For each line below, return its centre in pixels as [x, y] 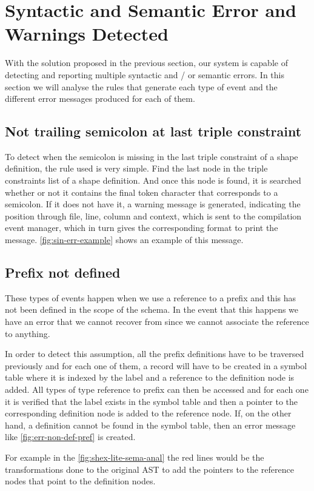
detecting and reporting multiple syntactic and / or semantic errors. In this [145, 74]
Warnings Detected [87, 34]
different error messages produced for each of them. [100, 99]
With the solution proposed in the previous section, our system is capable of [146, 63]
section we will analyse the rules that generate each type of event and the [141, 86]
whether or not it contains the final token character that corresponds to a [142, 192]
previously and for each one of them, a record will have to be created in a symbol [156, 365]
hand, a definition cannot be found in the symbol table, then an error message [150, 425]
